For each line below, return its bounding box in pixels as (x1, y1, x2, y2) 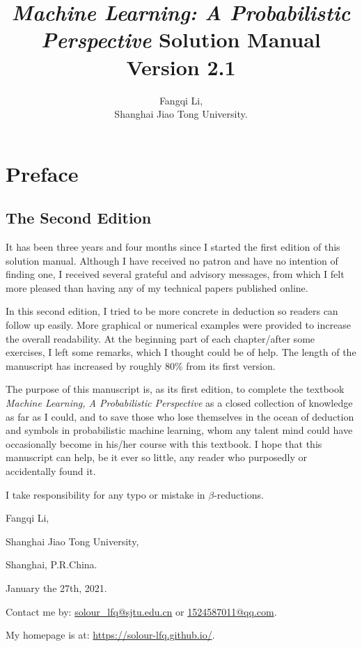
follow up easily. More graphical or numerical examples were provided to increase (6, 318, 351, 332)
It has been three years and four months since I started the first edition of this (6, 240, 340, 254)
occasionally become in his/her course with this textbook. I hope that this (6, 436, 322, 451)
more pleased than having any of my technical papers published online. (6, 280, 308, 295)
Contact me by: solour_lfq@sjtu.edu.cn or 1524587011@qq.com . (6, 604, 277, 618)
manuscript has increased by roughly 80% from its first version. (6, 358, 276, 373)
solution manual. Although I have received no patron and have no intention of (6, 253, 338, 267)
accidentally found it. (6, 463, 96, 478)
